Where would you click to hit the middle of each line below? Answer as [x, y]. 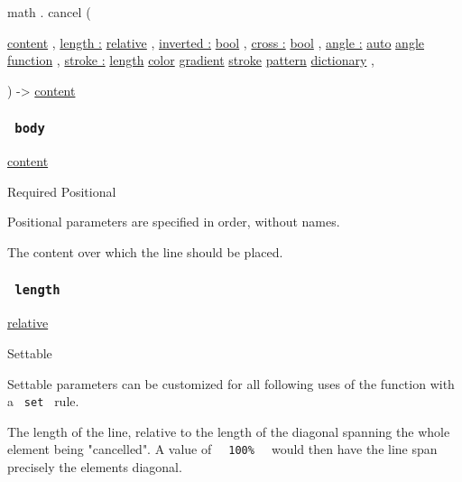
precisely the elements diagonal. [95, 467]
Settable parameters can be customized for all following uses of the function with [231, 383]
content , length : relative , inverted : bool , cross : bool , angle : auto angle [216, 42]
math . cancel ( [49, 12]
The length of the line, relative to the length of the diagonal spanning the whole [229, 431]
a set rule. [43, 401]
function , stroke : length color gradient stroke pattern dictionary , [191, 60]
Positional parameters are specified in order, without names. [174, 222]
